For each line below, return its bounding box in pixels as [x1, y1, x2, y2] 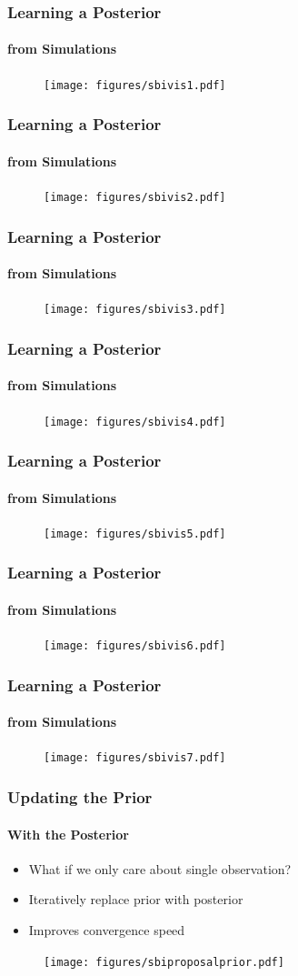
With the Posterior [7, 824, 130, 843]
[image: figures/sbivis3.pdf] [44, 303, 226, 317]
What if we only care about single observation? [28, 859, 292, 878]
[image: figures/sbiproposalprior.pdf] [44, 955, 284, 969]
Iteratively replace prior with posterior [28, 890, 243, 909]
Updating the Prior [7, 786, 153, 808]
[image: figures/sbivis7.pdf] [44, 751, 226, 765]
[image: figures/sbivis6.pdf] [44, 639, 226, 653]
